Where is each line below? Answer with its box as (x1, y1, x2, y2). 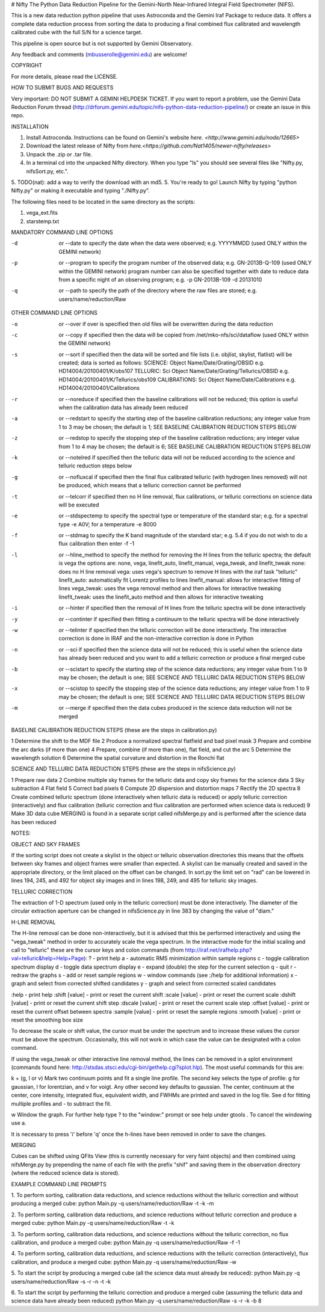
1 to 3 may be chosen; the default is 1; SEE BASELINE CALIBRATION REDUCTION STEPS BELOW (58, 423, 297, 430)
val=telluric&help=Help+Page (11, 955, 84, 962)
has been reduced (11, 818, 57, 825)
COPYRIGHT (11, 62, 43, 69)
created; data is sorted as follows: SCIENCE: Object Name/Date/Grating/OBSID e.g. (58, 359, 265, 366)
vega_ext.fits (26, 209, 58, 217)
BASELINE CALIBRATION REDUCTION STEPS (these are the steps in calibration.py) (11, 726, 217, 733)
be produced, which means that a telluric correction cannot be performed (58, 482, 241, 489)
